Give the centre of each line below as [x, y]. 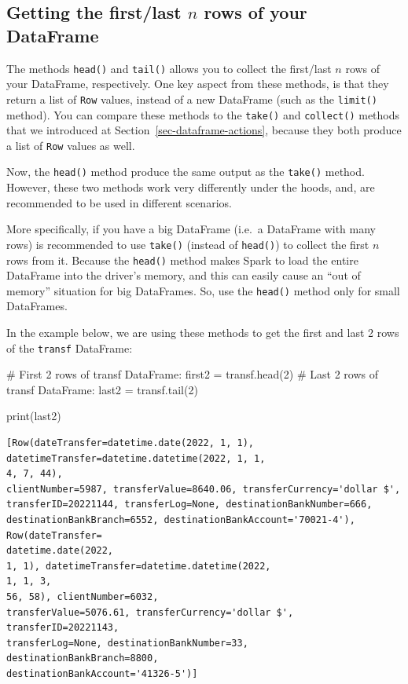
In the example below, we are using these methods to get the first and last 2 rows [203, 332]
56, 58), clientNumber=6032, [83, 596]
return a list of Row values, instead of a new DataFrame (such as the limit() [192, 99]
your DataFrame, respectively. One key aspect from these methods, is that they [198, 84]
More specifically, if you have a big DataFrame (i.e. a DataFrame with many [191, 229]
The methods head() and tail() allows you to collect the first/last [169, 68]
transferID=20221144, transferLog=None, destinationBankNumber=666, [189, 505]
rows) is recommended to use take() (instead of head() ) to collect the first [188, 244]
